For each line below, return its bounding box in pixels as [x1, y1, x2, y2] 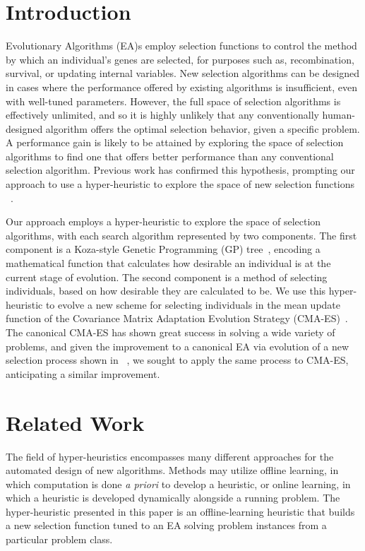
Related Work [6, 408, 145, 437]
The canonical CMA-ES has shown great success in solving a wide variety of [6, 325, 335, 339]
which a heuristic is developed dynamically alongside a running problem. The [6, 490, 340, 505]
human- [322, 107, 355, 122]
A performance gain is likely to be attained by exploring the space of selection [6, 135, 344, 150]
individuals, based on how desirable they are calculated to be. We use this [6, 283, 326, 298]
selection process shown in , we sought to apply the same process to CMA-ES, [6, 352, 349, 367]
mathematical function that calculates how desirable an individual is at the [6, 256, 331, 271]
